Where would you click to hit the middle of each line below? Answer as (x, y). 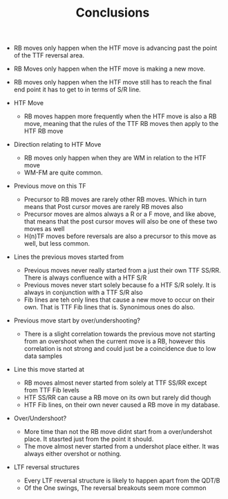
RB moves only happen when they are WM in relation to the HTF (115, 158)
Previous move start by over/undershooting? (77, 320)
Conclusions (113, 13)
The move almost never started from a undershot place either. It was (122, 446)
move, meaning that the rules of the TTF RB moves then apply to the (121, 124)
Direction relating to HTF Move (57, 145)
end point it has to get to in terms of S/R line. (77, 90)
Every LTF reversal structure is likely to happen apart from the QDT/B (122, 481)
